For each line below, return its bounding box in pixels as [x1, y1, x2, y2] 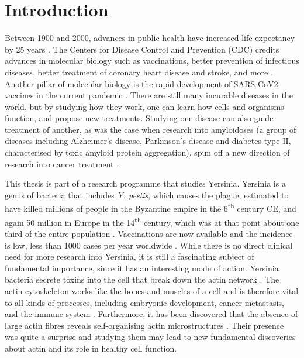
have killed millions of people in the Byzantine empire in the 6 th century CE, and [5, 201, 296, 215]
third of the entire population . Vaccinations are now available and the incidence [5, 227, 293, 239]
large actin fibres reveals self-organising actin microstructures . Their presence [5, 319, 284, 331]
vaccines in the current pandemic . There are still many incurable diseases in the [5, 89, 293, 101]
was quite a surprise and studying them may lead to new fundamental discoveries [5, 331, 296, 343]
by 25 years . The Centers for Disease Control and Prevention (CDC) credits [5, 43, 279, 55]
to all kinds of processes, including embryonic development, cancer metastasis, [5, 296, 284, 308]
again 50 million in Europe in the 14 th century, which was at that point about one [5, 214, 299, 228]
